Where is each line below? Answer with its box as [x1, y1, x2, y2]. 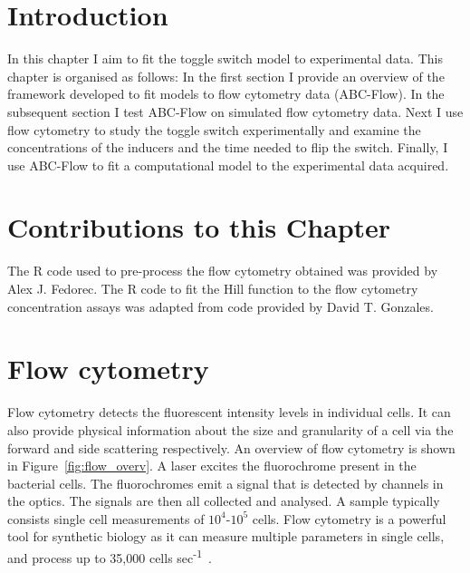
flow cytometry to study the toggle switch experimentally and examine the [7, 120, 421, 139]
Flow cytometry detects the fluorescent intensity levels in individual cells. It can [7, 403, 451, 422]
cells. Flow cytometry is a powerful [252, 509, 446, 528]
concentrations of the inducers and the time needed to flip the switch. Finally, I [7, 138, 448, 157]
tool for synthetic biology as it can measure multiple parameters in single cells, [7, 527, 445, 546]
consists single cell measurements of [7, 509, 205, 528]
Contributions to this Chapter [7, 209, 391, 246]
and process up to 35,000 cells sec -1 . [7, 546, 212, 567]
